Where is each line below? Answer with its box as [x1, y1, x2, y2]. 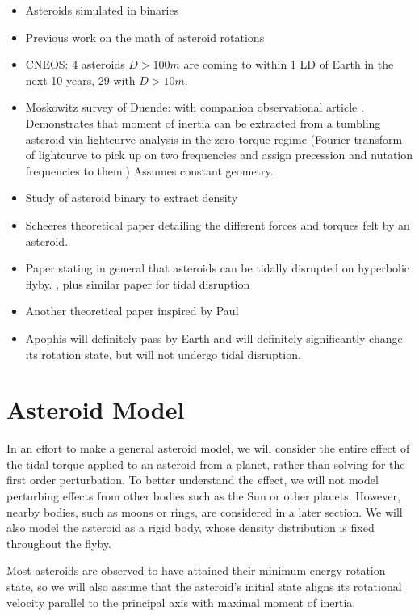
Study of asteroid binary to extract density [25, 189, 238, 206]
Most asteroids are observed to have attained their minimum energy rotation [6, 562, 386, 579]
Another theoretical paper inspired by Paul [25, 302, 239, 319]
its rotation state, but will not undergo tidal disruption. [25, 345, 301, 362]
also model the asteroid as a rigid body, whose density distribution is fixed [6, 519, 375, 536]
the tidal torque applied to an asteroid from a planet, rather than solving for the [6, 455, 405, 472]
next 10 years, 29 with [25, 71, 136, 88]
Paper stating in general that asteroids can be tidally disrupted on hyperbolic [25, 259, 409, 276]
